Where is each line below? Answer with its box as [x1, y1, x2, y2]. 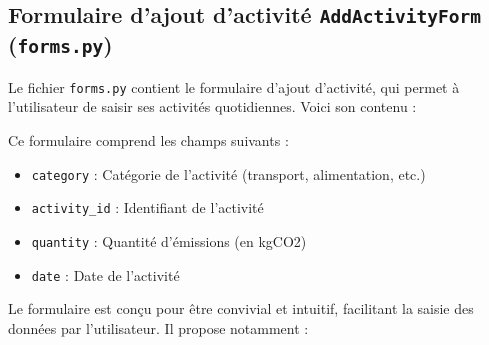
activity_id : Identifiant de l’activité [31, 197, 264, 218]
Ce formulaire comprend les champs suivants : [8, 130, 289, 150]
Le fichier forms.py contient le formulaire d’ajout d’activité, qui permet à [8, 76, 460, 97]
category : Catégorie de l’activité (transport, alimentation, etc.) [31, 163, 426, 184]
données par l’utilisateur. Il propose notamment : [8, 317, 309, 338]
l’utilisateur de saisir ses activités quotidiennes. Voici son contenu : [8, 96, 417, 117]
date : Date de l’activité [31, 264, 180, 285]
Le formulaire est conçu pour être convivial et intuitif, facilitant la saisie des [8, 298, 474, 319]
